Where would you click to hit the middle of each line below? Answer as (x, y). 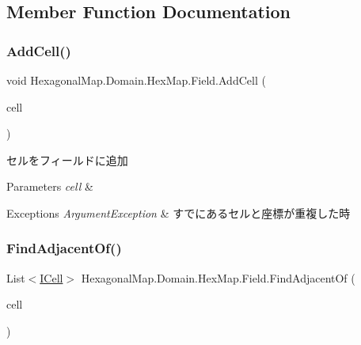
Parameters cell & (50, 186)
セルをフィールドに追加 (67, 159)
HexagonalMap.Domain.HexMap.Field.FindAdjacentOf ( (218, 277)
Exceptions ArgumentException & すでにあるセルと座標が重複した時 (179, 212)
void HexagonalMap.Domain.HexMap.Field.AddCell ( (136, 80)
